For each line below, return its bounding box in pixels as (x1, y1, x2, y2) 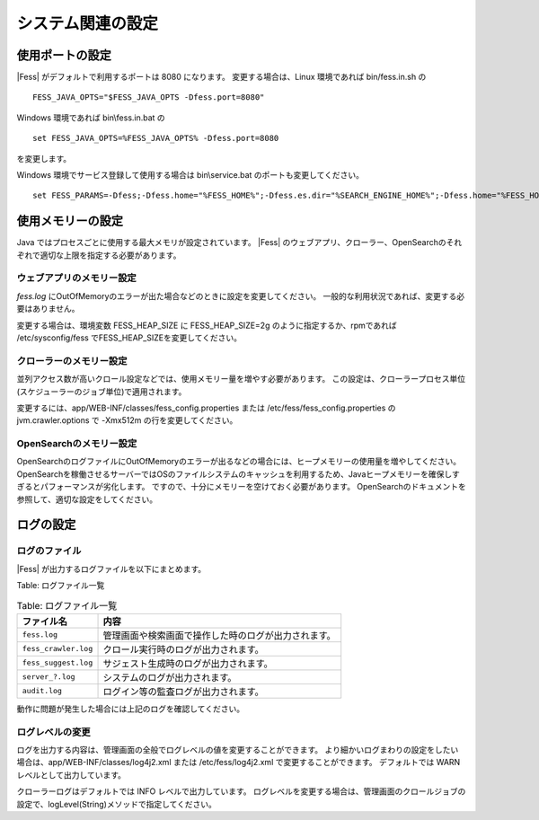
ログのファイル (16, 544, 82, 557)
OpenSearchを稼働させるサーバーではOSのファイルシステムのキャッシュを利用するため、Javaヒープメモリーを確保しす (16, 468, 460, 480)
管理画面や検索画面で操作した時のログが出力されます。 (102, 629, 336, 641)
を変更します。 (16, 153, 72, 163)
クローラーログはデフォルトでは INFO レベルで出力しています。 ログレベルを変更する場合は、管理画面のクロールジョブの (16, 786, 466, 797)
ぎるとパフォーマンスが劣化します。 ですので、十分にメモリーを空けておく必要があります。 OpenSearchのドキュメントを (16, 481, 466, 492)
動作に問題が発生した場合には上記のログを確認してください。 (16, 703, 245, 714)
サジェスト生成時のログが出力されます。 (102, 657, 273, 669)
